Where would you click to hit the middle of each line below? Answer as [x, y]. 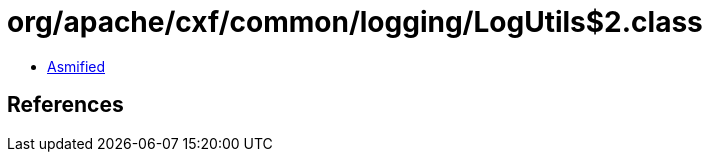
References [65, 105]
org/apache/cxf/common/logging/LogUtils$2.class [355, 22]
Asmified [76, 66]
